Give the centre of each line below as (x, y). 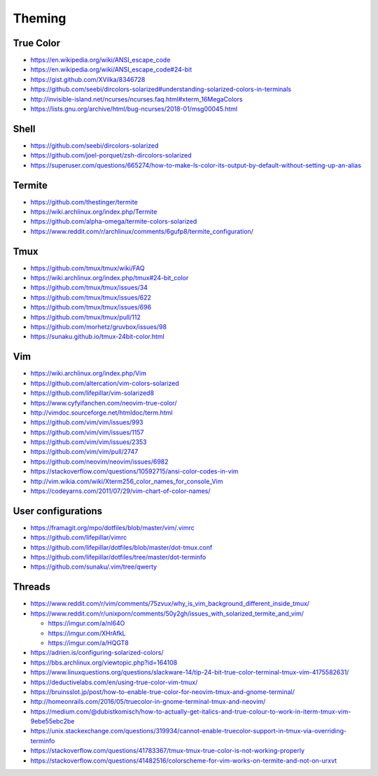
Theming (40, 18)
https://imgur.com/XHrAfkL (87, 633)
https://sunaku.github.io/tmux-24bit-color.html (97, 337)
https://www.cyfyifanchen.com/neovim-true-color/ (104, 403)
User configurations (58, 511)
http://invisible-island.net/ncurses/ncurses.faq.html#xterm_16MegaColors (136, 99)
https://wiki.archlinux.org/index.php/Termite (94, 212)
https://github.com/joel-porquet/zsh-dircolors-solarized (111, 155)
